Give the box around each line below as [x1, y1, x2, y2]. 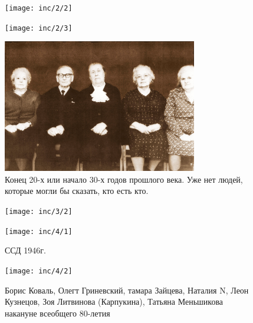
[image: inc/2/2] [5, 4, 73, 12]
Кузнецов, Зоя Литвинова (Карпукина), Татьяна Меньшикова [5, 295, 224, 308]
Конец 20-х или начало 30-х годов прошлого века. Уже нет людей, [5, 173, 243, 185]
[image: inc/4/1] [5, 227, 73, 236]
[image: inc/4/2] [5, 266, 73, 275]
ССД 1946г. [5, 244, 46, 256]
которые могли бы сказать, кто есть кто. [5, 184, 149, 197]
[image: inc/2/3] [5, 24, 73, 32]
